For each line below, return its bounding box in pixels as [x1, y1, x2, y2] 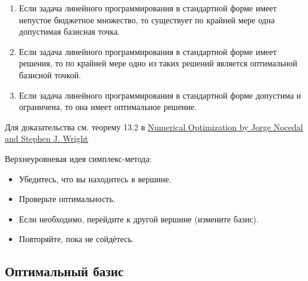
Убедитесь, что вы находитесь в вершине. [19, 172, 171, 185]
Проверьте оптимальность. [19, 193, 116, 205]
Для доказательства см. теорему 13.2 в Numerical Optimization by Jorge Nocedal [5, 120, 303, 133]
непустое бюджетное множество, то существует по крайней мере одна [19, 13, 275, 26]
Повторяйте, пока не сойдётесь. [19, 233, 134, 245]
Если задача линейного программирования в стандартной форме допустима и [19, 88, 301, 101]
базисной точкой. [19, 68, 81, 81]
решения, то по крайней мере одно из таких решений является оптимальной [19, 57, 298, 69]
